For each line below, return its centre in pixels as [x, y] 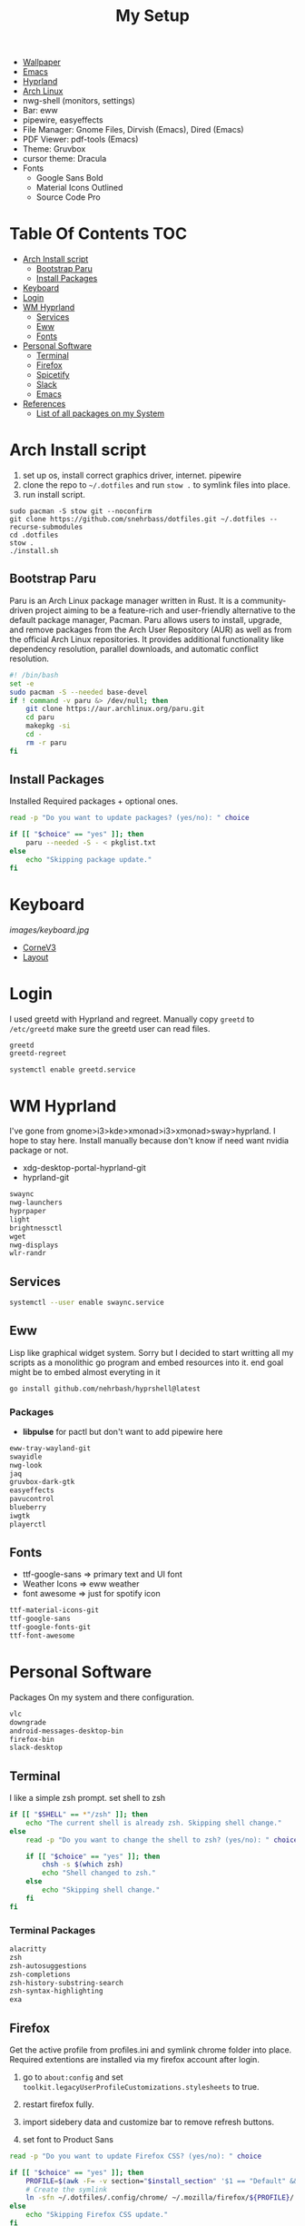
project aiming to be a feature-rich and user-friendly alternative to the [165, 610]
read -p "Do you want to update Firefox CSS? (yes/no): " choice [135, 2156]
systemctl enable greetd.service [73, 1070]
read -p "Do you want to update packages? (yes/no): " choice [129, 818]
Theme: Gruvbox [54, 149]
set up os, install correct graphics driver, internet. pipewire [132, 475]
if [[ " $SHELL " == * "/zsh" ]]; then [79, 1815]
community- [263, 600]
